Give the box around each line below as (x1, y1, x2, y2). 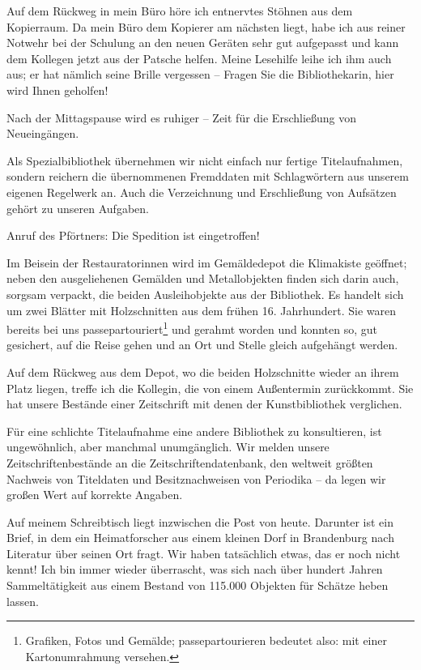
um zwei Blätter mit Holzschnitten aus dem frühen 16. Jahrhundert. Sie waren (6, 301, 397, 318)
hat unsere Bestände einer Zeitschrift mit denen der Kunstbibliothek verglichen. (6, 395, 402, 412)
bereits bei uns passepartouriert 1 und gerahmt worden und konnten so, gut (6, 318, 378, 337)
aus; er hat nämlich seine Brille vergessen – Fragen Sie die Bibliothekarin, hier (6, 66, 394, 83)
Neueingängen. (6, 125, 79, 142)
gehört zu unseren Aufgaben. (6, 199, 149, 216)
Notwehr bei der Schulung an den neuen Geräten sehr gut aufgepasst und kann (6, 34, 399, 51)
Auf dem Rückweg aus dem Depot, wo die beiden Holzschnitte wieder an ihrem (6, 363, 399, 380)
